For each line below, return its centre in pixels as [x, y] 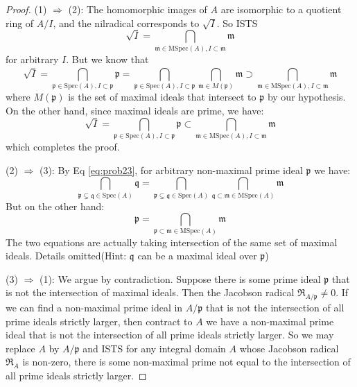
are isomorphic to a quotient [281, 9]
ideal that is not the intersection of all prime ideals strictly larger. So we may [170, 335]
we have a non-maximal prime [270, 321]
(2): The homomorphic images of [138, 9]
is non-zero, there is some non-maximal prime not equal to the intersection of [186, 362]
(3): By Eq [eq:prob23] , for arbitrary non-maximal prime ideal [171, 170]
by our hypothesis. [306, 97]
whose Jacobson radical [289, 348]
